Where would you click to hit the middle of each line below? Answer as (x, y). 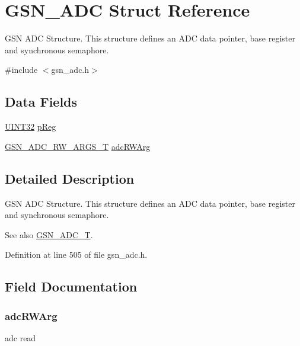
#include (21, 70)
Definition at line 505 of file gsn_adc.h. (76, 254)
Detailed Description (70, 178)
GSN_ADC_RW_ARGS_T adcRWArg (78, 146)
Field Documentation (71, 286)
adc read (20, 337)
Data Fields (41, 102)
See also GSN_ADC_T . (49, 234)
